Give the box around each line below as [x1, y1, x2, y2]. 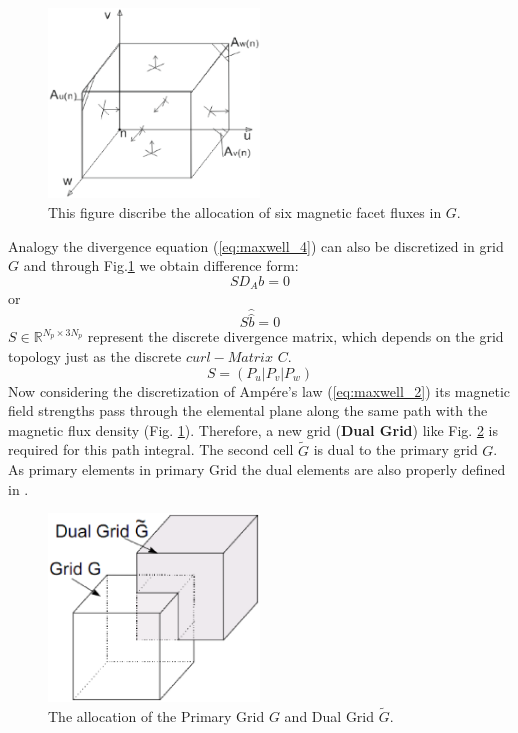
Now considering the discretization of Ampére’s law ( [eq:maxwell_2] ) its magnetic [8, 380, 511, 401]
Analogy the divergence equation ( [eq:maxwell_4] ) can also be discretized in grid [8, 235, 504, 256]
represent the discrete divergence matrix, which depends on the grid [87, 326, 504, 347]
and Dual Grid [284, 705, 375, 726]
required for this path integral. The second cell [8, 439, 294, 460]
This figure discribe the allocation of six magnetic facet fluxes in [48, 202, 442, 223]
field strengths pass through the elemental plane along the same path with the [8, 400, 488, 421]
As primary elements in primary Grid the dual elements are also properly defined [8, 459, 506, 480]
